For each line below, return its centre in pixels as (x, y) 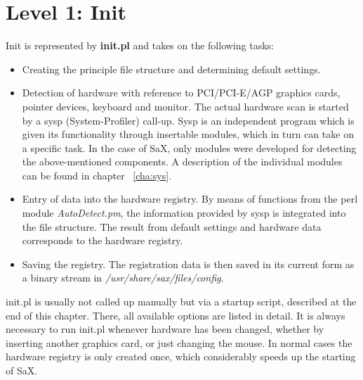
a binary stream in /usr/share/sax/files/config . (123, 278)
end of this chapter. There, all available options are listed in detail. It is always (176, 315)
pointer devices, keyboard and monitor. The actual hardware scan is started (185, 106)
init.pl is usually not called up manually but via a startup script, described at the (181, 302)
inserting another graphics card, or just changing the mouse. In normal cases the (179, 342)
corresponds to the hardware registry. (103, 240)
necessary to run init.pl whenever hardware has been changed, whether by (165, 329)
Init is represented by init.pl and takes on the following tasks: (140, 45)
